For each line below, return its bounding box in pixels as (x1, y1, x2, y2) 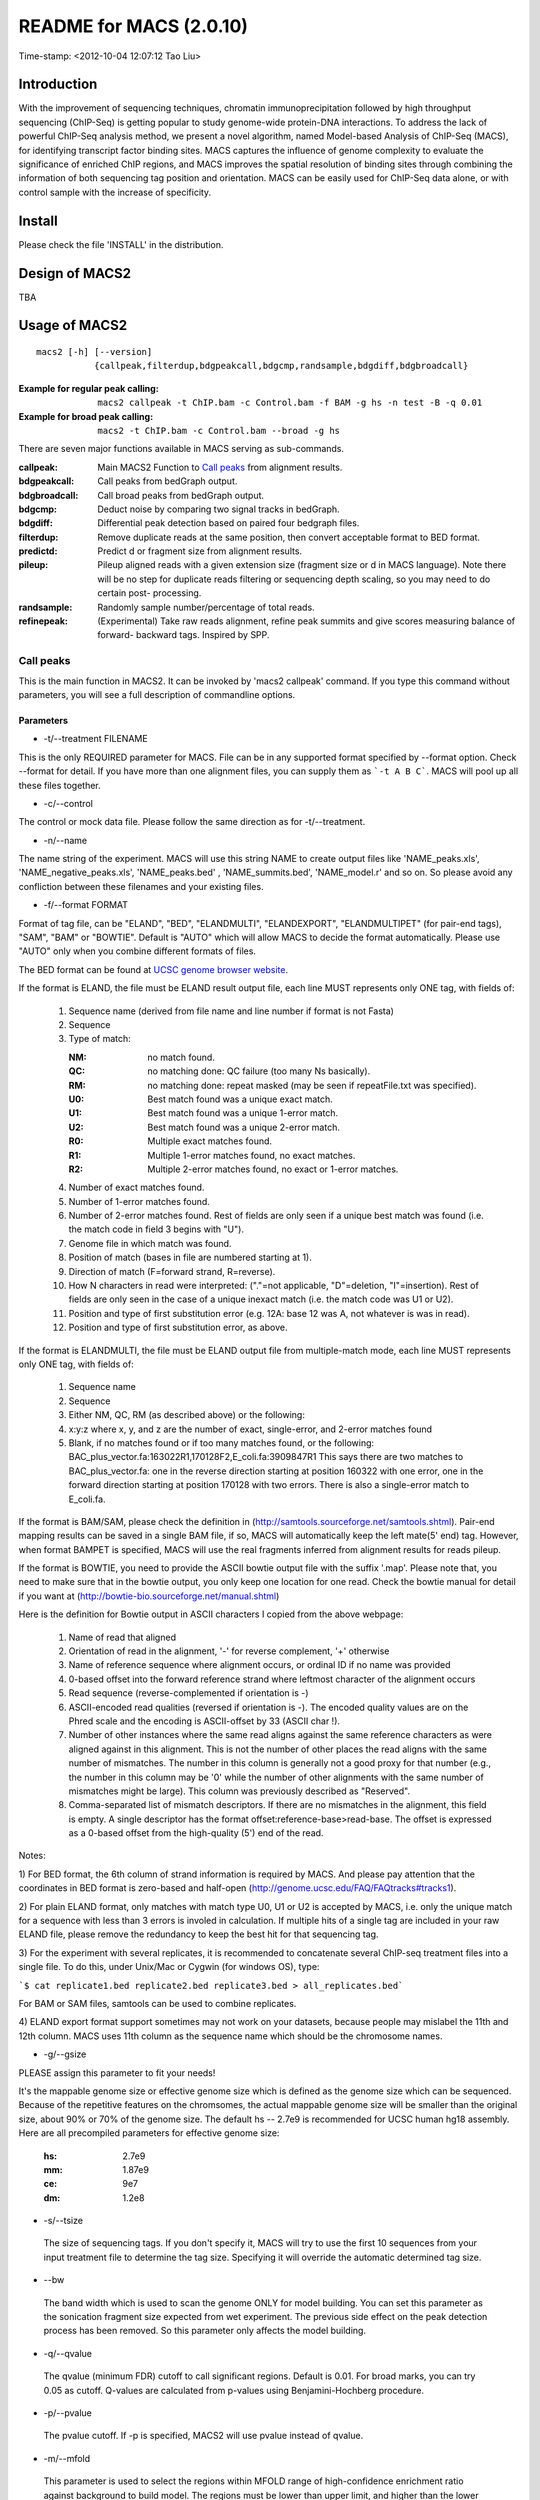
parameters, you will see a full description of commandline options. (18, 688, 296, 700)
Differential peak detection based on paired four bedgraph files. (97, 517, 360, 529)
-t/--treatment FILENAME (43, 733, 149, 745)
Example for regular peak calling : (18, 382, 159, 394)
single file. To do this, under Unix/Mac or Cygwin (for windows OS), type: (18, 1961, 320, 1973)
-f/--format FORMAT (43, 899, 129, 911)
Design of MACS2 (18, 265, 132, 282)
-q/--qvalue (43, 2347, 92, 2359)
